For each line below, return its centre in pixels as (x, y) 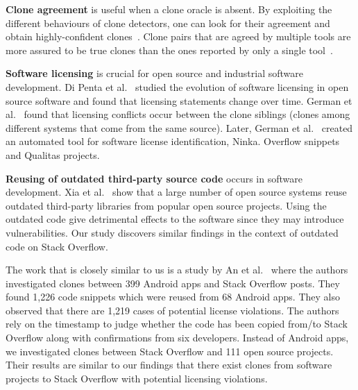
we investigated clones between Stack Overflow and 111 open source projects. (170, 351)
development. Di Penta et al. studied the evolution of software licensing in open (177, 86)
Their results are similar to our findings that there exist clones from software (169, 365)
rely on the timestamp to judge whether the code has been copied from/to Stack (177, 324)
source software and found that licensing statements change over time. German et (179, 100)
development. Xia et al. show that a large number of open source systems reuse (176, 192)
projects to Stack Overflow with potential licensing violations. (137, 378)
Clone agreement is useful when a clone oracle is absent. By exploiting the (169, 9)
